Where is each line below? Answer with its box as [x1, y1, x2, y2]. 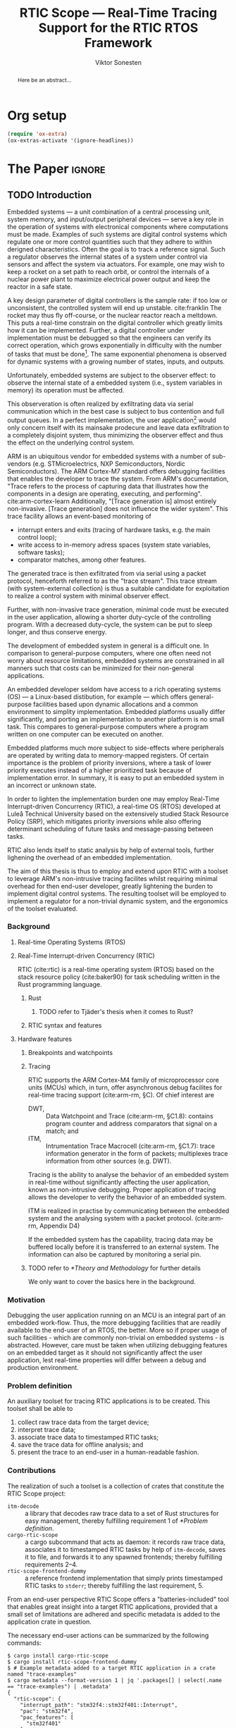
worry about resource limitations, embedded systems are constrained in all [7, 656, 225, 665]
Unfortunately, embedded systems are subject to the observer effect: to [7, 371, 216, 379]
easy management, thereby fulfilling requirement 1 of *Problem [25, 1517, 209, 1525]
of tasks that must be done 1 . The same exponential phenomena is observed [7, 349, 227, 358]
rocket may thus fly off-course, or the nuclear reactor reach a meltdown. [7, 311, 218, 320]
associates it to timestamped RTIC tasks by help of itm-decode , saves [25, 1545, 226, 1553]
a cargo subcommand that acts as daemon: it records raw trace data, [25, 1538, 225, 1546]
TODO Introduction [7, 189, 92, 201]
